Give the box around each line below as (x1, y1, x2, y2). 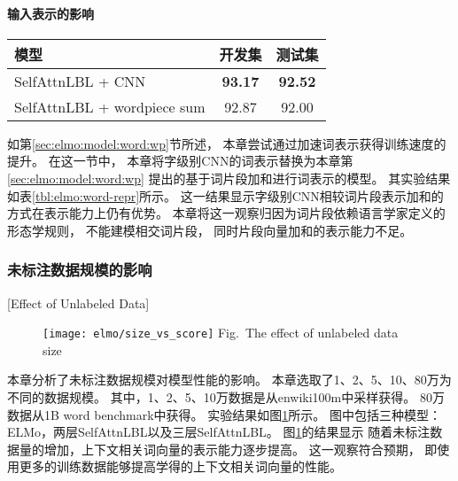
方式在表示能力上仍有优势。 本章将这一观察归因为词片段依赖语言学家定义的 (7, 204, 446, 222)
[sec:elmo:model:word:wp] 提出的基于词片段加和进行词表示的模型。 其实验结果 (7, 168, 451, 187)
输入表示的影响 (7, 4, 94, 22)
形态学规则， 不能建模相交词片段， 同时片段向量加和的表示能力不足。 (7, 221, 413, 239)
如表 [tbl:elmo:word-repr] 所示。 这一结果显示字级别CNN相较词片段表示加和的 (7, 186, 444, 205)
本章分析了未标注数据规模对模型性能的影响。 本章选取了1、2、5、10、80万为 (7, 370, 452, 389)
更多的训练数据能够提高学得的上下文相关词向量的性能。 (19, 457, 342, 476)
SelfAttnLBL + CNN (14, 70, 146, 91)
